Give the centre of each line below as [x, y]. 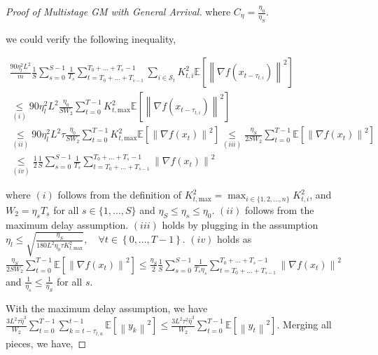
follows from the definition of [120, 195]
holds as [234, 239]
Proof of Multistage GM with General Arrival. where [118, 11]
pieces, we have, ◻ [46, 343]
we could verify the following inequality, [91, 38]
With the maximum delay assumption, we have [107, 308]
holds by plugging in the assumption [240, 224]
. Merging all [304, 324]
